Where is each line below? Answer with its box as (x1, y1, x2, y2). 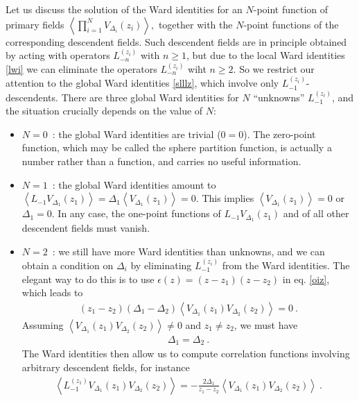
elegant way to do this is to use (21, 271, 155, 286)
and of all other (283, 206, 349, 221)
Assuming (21, 317, 64, 332)
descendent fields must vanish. (21, 221, 150, 235)
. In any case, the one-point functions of (51, 206, 221, 221)
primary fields (6, 17, 64, 31)
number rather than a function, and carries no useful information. (21, 153, 301, 168)
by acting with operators (6, 48, 110, 62)
